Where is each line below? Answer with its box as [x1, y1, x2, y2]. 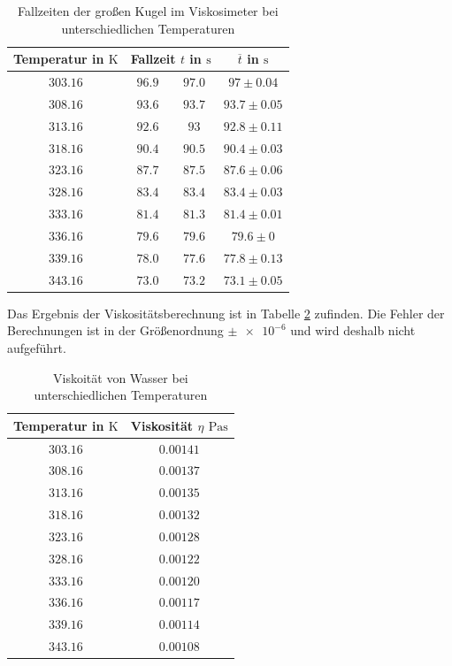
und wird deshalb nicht [290, 321, 416, 340]
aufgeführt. [7, 338, 66, 356]
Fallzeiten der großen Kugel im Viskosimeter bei [18, 2, 279, 19]
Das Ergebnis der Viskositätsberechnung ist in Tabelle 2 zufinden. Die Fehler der [7, 303, 445, 322]
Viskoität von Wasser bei [53, 368, 188, 387]
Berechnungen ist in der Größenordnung [7, 321, 224, 340]
